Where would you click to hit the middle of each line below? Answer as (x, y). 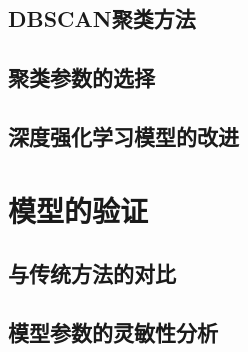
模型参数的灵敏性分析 (113, 331)
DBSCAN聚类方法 (102, 18)
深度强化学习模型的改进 (123, 135)
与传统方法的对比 (92, 273)
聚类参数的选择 (81, 77)
